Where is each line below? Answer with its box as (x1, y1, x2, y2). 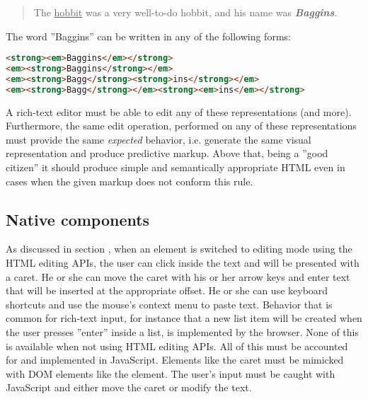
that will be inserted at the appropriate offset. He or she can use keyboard (6, 283, 328, 298)
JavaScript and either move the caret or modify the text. (6, 380, 252, 395)
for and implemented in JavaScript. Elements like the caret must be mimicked (6, 352, 344, 367)
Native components (6, 208, 150, 230)
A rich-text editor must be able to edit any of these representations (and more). (6, 104, 352, 119)
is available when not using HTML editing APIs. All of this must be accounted (6, 338, 348, 353)
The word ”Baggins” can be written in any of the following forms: (6, 28, 291, 43)
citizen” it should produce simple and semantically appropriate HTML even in (6, 160, 345, 175)
